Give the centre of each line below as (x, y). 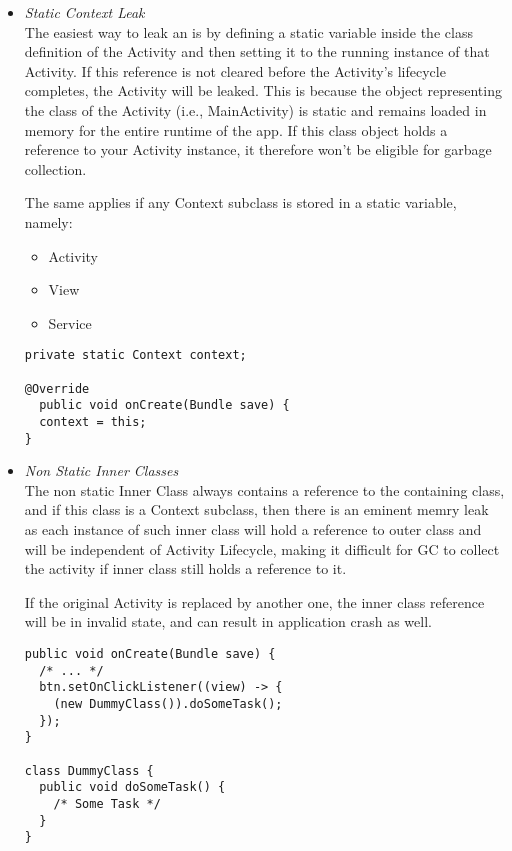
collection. (55, 168)
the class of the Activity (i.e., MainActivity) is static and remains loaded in (255, 109)
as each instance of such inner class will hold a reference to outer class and (253, 529)
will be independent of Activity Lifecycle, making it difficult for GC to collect (262, 548)
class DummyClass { (89, 770)
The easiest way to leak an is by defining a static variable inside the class (248, 31)
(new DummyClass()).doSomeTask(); (168, 703)
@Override (57, 388)
